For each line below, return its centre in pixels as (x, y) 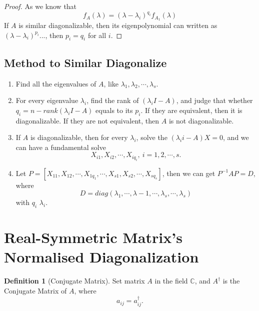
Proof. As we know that (40, 6)
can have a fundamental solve (61, 147)
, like (111, 83)
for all (97, 35)
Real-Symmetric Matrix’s (93, 237)
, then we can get (189, 173)
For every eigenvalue (47, 100)
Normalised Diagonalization (101, 257)
